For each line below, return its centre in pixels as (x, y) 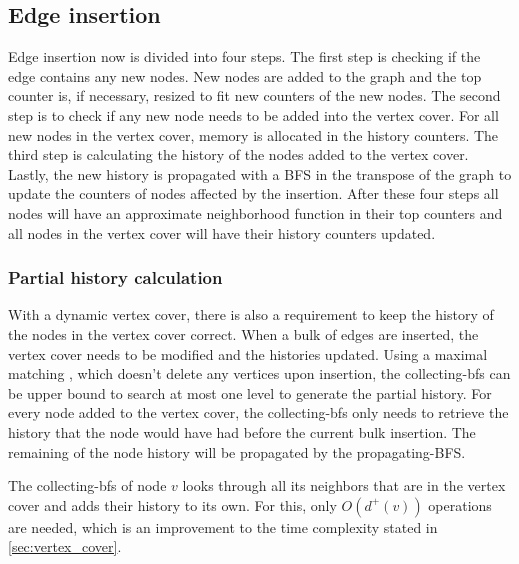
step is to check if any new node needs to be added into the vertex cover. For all (253, 114)
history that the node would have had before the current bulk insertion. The (242, 431)
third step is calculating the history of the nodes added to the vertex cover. (238, 154)
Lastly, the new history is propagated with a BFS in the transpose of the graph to (260, 173)
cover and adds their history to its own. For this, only (172, 504)
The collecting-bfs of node (87, 485)
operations (460, 504)
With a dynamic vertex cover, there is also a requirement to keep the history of (251, 314)
